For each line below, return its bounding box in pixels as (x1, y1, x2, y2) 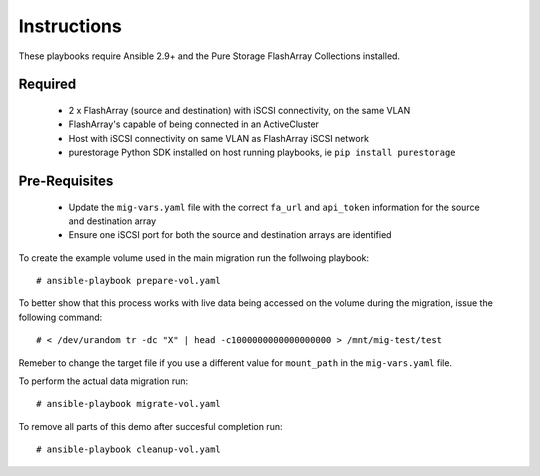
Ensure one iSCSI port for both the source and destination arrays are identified (68, 229, 392, 241)
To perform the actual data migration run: (18, 375, 189, 387)
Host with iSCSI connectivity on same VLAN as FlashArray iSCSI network (68, 132, 370, 144)
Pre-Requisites (18, 172, 114, 189)
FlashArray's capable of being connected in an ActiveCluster (68, 118, 320, 130)
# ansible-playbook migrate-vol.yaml (36, 398, 222, 410)
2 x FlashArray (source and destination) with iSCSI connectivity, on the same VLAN (68, 104, 411, 116)
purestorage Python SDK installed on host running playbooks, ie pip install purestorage (68, 146, 456, 159)
